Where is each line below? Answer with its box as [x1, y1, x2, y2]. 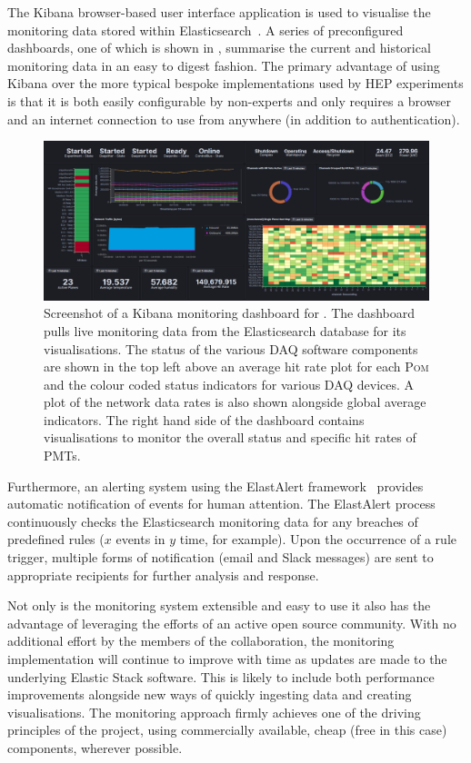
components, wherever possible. [7, 738, 183, 757]
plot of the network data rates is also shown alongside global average [44, 392, 426, 411]
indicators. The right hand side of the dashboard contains [44, 410, 365, 429]
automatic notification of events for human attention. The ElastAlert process [7, 494, 436, 513]
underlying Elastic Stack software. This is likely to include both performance [7, 667, 435, 686]
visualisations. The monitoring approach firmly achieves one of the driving [7, 702, 421, 721]
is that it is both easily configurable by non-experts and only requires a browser [7, 91, 451, 110]
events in [115, 530, 165, 549]
